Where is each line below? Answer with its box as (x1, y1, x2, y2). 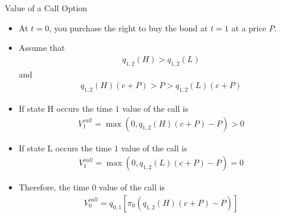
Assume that (18, 41, 65, 54)
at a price (231, 21, 266, 34)
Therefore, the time (18, 181, 90, 193)
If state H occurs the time (18, 102, 113, 115)
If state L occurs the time (18, 141, 112, 154)
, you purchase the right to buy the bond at (49, 21, 208, 34)
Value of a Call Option (5, 2, 87, 14)
